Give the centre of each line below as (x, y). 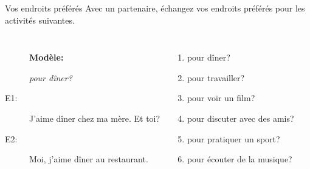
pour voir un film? (221, 98)
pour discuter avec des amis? (240, 118)
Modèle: (46, 57)
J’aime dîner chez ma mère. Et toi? (95, 118)
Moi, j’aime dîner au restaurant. (89, 159)
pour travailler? (216, 77)
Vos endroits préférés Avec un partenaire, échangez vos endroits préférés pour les (155, 8)
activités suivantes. (40, 20)
